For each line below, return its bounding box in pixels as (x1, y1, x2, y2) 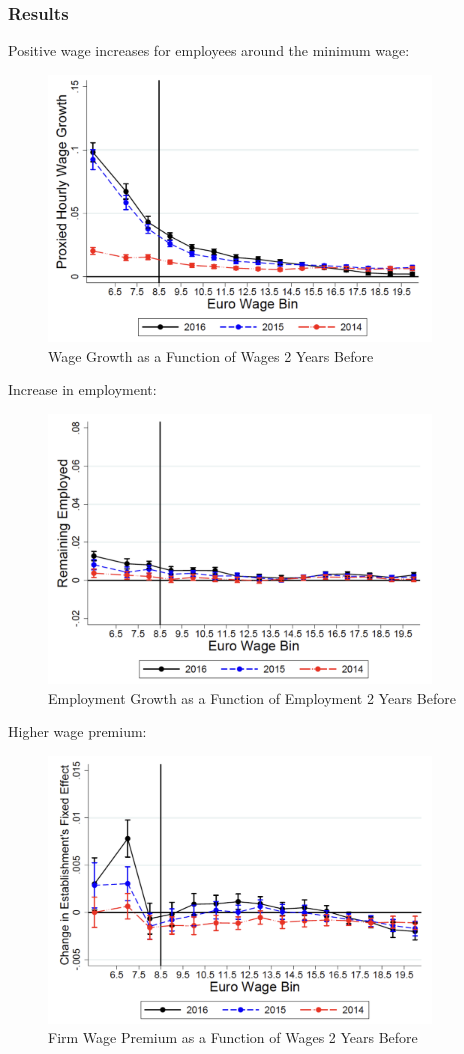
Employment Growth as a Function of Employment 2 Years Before (48, 687, 456, 708)
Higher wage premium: (8, 721, 147, 742)
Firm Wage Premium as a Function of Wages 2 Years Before (48, 1027, 418, 1048)
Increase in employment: (8, 379, 157, 400)
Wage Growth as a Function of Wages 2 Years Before (48, 345, 374, 366)
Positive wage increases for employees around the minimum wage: (8, 40, 410, 61)
